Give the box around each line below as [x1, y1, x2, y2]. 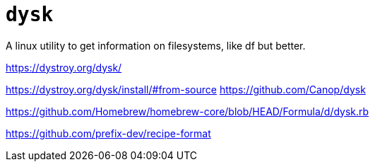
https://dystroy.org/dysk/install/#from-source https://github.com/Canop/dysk [6, 83, 366, 96]
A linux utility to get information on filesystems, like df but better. [6, 39, 306, 52]
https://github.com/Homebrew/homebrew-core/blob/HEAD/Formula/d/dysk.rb [6, 105, 369, 117]
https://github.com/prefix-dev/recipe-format [6, 127, 211, 139]
